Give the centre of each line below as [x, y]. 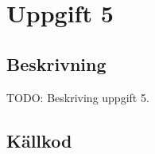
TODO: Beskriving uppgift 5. [78, 97]
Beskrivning [56, 63]
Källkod [39, 140]
